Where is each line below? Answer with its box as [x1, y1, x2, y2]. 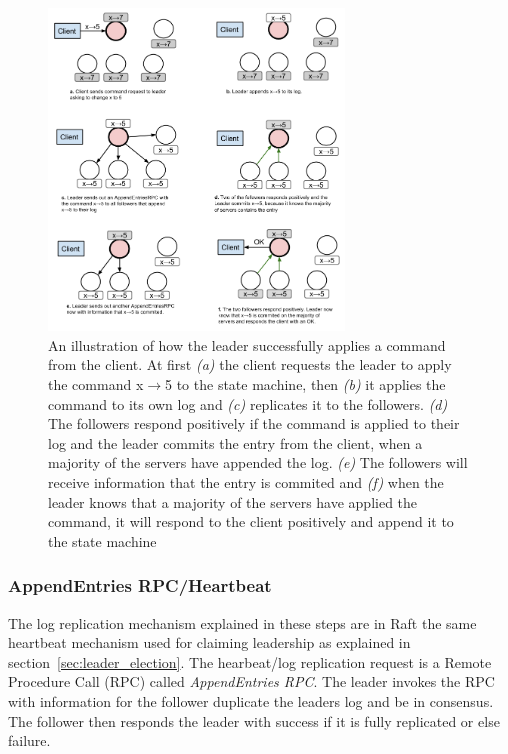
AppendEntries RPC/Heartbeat [8, 573, 272, 598]
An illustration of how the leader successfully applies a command [48, 334, 446, 355]
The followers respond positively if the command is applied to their [48, 413, 460, 434]
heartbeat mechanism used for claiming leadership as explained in [8, 632, 411, 653]
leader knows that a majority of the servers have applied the [48, 491, 418, 512]
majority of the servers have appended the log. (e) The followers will [48, 452, 468, 473]
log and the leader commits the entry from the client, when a [48, 432, 423, 453]
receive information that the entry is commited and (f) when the [48, 472, 444, 492]
